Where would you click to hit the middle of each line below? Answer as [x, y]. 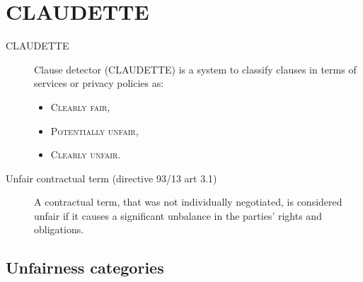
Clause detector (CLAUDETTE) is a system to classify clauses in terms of [195, 69]
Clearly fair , [80, 106]
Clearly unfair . [86, 154]
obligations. [59, 229]
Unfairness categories [85, 268]
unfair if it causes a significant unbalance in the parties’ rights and [178, 215]
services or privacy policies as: [99, 83]
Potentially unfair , [94, 130]
